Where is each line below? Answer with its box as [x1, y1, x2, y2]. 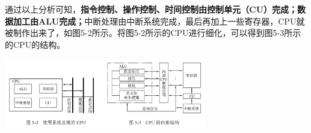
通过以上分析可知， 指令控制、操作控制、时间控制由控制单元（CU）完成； [5, 3, 298, 15]
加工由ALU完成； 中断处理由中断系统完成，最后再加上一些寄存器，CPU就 [13, 14, 305, 27]
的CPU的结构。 [5, 38, 66, 50]
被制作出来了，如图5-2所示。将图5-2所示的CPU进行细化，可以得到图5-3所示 [5, 26, 301, 39]
